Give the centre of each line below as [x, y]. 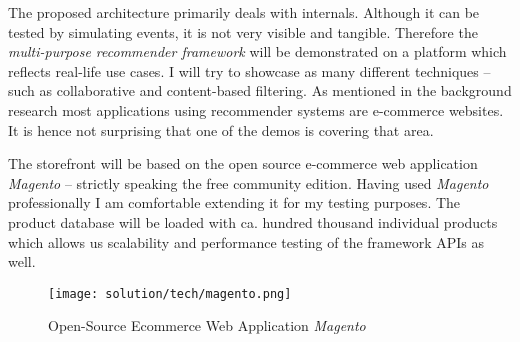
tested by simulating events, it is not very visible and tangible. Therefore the [243, 31]
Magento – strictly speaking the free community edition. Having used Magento [248, 182]
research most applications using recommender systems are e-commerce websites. [256, 109]
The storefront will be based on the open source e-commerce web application [243, 163]
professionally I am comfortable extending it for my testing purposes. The [234, 202]
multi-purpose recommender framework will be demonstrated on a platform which [257, 51]
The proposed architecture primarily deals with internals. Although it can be [244, 12]
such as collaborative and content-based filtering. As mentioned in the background [260, 90]
